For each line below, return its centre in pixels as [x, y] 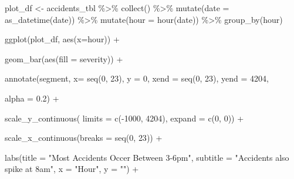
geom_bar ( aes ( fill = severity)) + [64, 58]
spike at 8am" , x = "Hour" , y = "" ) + [72, 169]
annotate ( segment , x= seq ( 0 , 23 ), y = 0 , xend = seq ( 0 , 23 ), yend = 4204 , [137, 78]
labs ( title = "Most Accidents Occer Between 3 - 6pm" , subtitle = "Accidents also [147, 157]
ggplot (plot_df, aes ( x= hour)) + [62, 39]
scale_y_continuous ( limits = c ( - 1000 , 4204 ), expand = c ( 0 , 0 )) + [124, 118]
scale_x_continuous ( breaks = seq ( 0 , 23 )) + [84, 138]
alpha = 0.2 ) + [32, 98]
